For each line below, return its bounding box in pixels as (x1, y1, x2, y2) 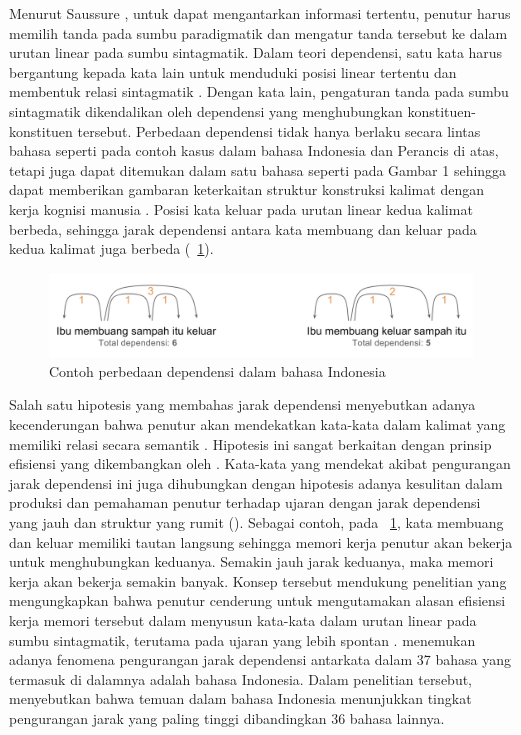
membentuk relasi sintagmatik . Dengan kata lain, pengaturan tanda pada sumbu (9, 81, 509, 102)
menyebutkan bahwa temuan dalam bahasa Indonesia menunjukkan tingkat (9, 688, 472, 709)
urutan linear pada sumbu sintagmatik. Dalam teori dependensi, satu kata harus (9, 42, 503, 63)
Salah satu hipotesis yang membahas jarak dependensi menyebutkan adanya (9, 394, 476, 415)
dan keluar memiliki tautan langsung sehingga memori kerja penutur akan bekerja (9, 531, 513, 552)
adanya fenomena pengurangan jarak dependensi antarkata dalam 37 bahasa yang (9, 649, 511, 670)
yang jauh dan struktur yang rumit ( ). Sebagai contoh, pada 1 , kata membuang (9, 511, 504, 532)
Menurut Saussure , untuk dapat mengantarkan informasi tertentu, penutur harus (9, 3, 511, 23)
